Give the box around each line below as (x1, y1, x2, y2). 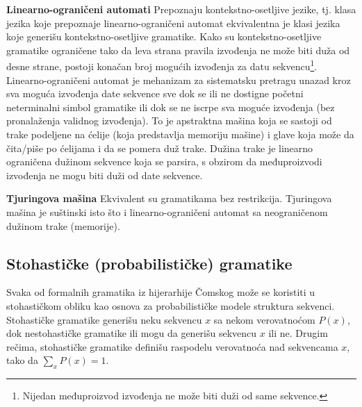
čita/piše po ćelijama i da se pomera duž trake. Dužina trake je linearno (6, 140, 313, 155)
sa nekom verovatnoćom (213, 312, 315, 326)
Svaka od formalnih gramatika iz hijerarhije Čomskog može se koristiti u (6, 285, 315, 299)
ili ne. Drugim (268, 326, 328, 340)
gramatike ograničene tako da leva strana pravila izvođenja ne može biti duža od (6, 42, 350, 57)
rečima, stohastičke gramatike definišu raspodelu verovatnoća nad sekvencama (6, 339, 338, 354)
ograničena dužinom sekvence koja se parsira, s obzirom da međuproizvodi (6, 154, 322, 169)
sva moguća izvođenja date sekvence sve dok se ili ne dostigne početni (6, 86, 304, 101)
